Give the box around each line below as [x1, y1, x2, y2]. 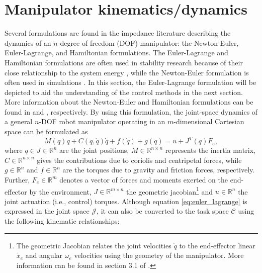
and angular [25, 250, 63, 260]
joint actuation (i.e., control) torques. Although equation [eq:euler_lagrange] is [5, 196, 247, 206]
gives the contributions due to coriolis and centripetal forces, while [37, 154, 242, 165]
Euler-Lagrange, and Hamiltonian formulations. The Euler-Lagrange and [5, 47, 228, 58]
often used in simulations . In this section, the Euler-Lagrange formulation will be [5, 77, 256, 87]
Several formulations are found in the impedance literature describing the [5, 28, 231, 38]
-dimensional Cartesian [173, 116, 244, 127]
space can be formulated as [5, 126, 88, 137]
